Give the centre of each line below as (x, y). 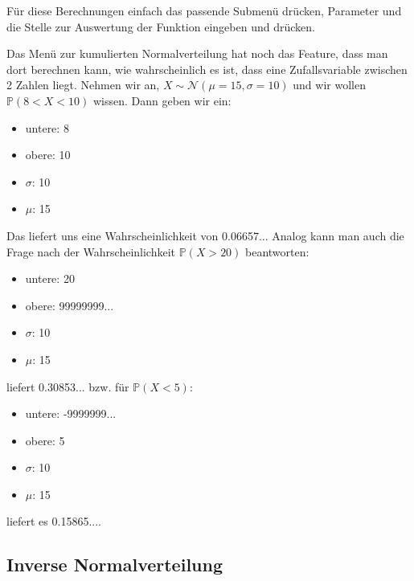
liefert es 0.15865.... (54, 521)
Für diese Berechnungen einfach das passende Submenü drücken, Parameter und (204, 10)
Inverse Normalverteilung (115, 565)
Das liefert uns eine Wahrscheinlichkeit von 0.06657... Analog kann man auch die (205, 235)
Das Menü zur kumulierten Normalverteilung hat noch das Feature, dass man (197, 53)
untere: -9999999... (71, 413)
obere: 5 (45, 440)
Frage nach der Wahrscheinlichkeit (91, 251)
